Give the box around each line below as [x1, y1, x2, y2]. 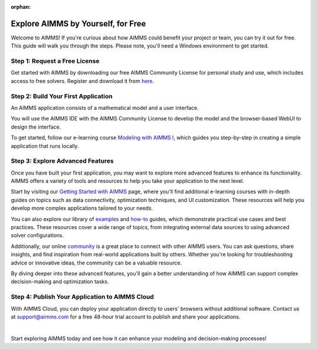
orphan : [11, 4, 31, 10]
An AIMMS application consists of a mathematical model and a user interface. [11, 104, 199, 111]
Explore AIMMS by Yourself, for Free [11, 18, 146, 29]
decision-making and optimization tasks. [11, 278, 109, 285]
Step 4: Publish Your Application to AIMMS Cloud [11, 293, 154, 301]
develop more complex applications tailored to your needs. [11, 204, 153, 212]
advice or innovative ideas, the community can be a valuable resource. [11, 259, 182, 266]
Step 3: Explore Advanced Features [11, 157, 114, 165]
